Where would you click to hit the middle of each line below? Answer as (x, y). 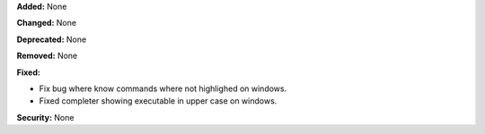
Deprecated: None (52, 39)
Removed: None (47, 56)
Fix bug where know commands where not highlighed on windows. (163, 88)
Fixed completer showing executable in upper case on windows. (158, 101)
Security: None (45, 117)
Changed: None (46, 23)
